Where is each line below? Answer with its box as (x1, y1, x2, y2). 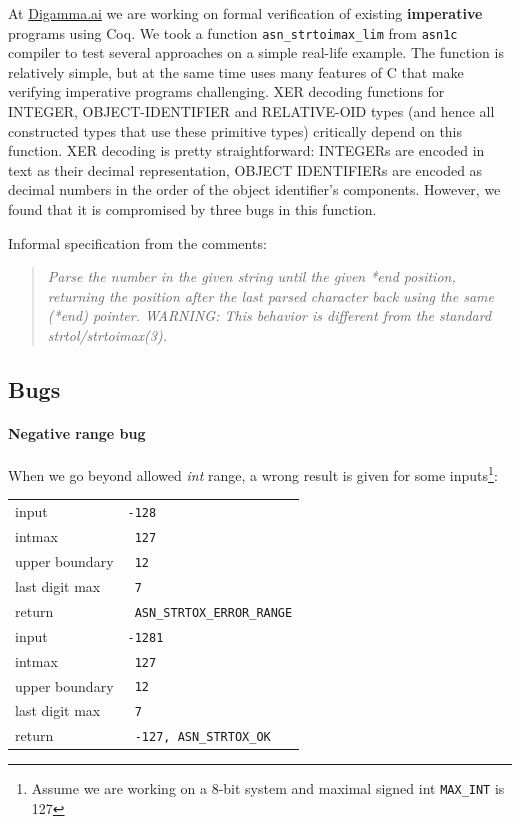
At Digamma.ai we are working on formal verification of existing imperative (8, 3, 483, 23)
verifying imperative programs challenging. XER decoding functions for (8, 81, 445, 102)
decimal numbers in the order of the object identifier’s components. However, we (8, 179, 501, 200)
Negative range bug (8, 422, 146, 443)
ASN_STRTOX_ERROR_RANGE (134, 605, 293, 620)
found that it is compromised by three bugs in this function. (8, 199, 377, 219)
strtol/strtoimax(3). (47, 324, 168, 345)
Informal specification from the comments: (8, 232, 267, 253)
